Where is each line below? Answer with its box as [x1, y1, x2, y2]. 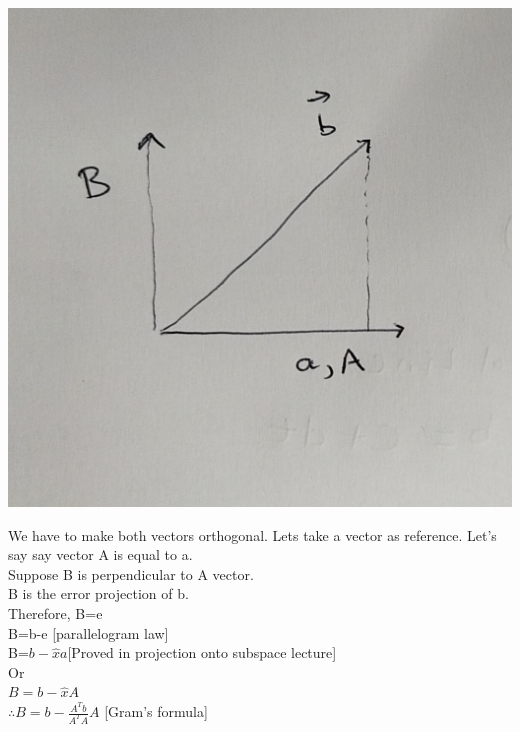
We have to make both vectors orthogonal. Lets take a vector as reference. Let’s [8, 524, 497, 545]
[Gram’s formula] [104, 701, 208, 722]
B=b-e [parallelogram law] [8, 622, 169, 643]
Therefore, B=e [8, 603, 103, 624]
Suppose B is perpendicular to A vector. [8, 563, 254, 584]
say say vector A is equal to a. [8, 544, 193, 565]
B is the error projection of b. [8, 583, 189, 604]
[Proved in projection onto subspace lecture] [67, 642, 337, 663]
